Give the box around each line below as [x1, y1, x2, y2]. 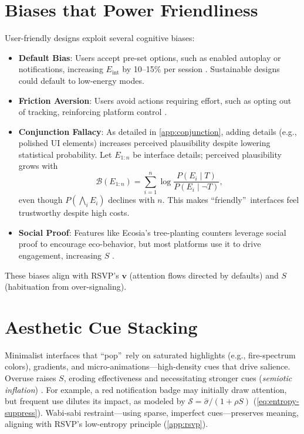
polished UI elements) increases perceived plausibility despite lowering [18, 137, 271, 149]
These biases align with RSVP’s [5, 269, 119, 281]
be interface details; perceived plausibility [133, 148, 282, 160]
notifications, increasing [18, 63, 103, 75]
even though [18, 194, 63, 206]
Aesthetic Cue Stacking [5, 314, 198, 338]
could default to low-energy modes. [18, 74, 144, 86]
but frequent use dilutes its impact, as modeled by [5, 395, 185, 407]
